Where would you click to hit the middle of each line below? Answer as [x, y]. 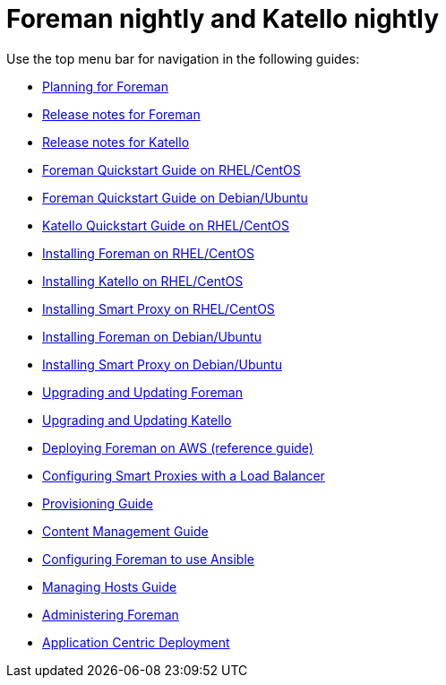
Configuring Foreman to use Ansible [148, 559]
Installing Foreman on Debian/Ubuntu [152, 336]
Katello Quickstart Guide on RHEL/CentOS [166, 225]
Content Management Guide [125, 531]
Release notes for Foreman [121, 114]
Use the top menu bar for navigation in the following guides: [183, 58]
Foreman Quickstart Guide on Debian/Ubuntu [175, 197]
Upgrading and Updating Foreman [142, 392]
